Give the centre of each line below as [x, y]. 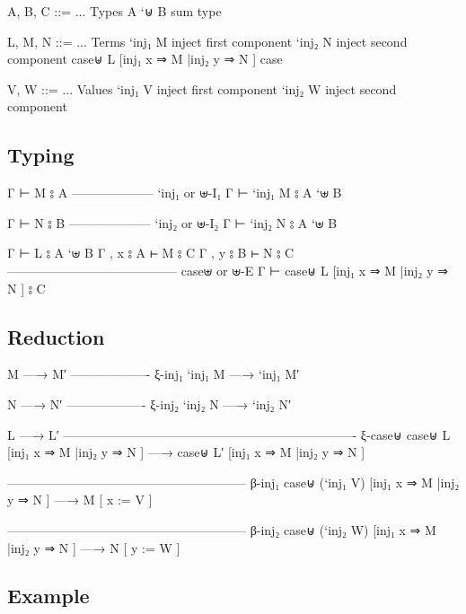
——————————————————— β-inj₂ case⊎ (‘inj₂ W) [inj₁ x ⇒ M [222, 529]
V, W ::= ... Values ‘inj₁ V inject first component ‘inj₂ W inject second [202, 88]
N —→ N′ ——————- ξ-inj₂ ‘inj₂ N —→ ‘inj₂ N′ [149, 403]
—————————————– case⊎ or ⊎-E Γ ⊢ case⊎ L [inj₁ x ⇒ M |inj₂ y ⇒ [228, 270]
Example [48, 596]
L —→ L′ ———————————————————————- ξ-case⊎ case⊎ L [229, 434]
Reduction [56, 336]
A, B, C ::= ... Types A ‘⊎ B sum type [114, 11]
